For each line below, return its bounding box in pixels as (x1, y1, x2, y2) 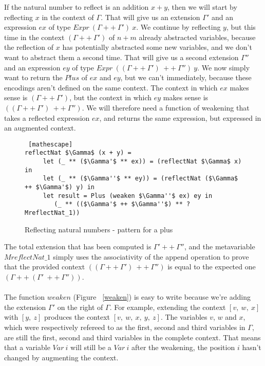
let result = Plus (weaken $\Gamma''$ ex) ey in (43, 192, 213, 199)
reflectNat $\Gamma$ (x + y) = (25, 149, 131, 157)
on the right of (57, 301, 103, 312)
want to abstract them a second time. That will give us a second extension (4, 51, 239, 62)
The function (4, 291, 45, 302)
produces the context (44, 312, 110, 322)
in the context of (42, 11, 94, 22)
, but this (226, 22, 256, 32)
